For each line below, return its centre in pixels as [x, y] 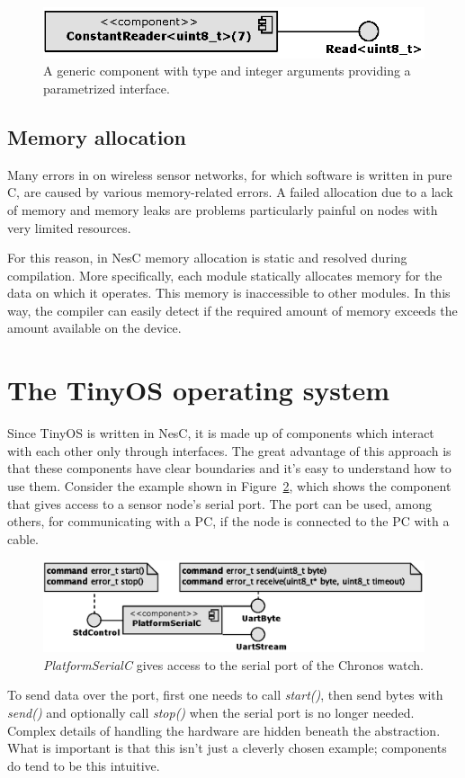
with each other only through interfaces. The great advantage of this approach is [229, 450]
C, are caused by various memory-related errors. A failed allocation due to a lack [230, 192]
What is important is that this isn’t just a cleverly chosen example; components [227, 748]
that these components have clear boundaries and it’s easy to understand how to [229, 468]
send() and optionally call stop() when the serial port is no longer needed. [211, 712]
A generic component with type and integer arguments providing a [227, 71]
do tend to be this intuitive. [84, 765]
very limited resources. [69, 227]
